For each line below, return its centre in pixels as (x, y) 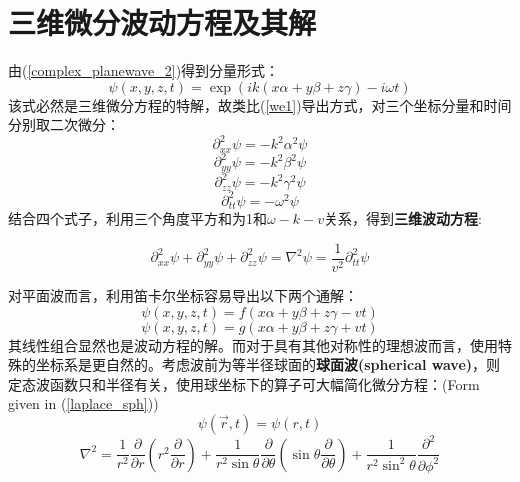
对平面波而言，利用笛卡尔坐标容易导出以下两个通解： (183, 294)
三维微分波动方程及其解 (162, 22)
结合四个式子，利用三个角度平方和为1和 (137, 218)
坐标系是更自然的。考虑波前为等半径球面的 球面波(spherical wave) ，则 (268, 364)
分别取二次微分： (64, 124)
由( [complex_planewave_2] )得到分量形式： (144, 70)
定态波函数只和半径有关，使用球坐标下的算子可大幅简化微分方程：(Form (244, 383)
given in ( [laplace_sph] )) (83, 403)
